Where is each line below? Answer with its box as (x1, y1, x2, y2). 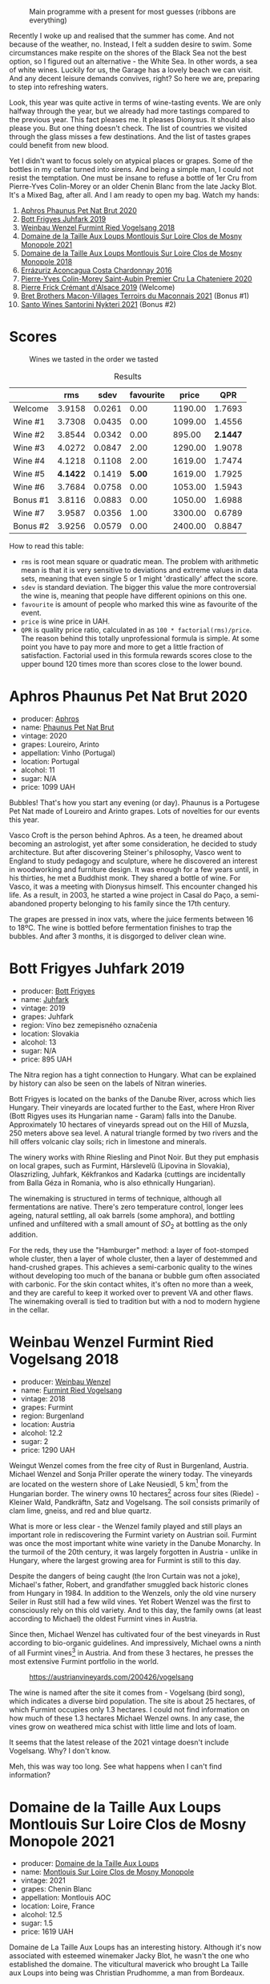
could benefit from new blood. (9, 141, 109, 149)
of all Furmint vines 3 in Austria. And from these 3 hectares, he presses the (9, 1647, 254, 1658)
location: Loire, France (20, 1901, 95, 1911)
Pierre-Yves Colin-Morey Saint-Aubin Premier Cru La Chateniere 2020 (20, 274, 252, 284)
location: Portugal (20, 756, 79, 766)
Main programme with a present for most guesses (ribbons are (29, 7, 236, 16)
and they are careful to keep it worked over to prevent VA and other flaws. (9, 1287, 253, 1297)
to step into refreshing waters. (9, 82, 109, 92)
